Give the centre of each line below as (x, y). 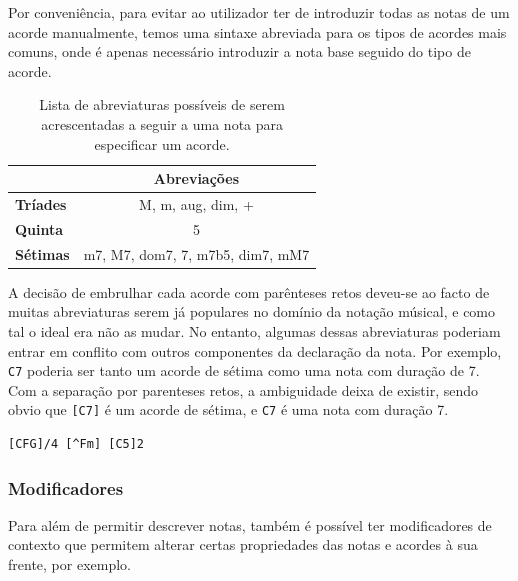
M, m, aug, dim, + (196, 204)
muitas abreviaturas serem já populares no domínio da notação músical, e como (252, 311)
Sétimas (42, 253)
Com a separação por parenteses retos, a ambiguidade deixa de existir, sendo (243, 389)
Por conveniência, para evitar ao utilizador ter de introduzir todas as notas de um (259, 12)
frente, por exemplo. (69, 564)
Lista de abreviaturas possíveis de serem (162, 104)
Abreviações (196, 178)
